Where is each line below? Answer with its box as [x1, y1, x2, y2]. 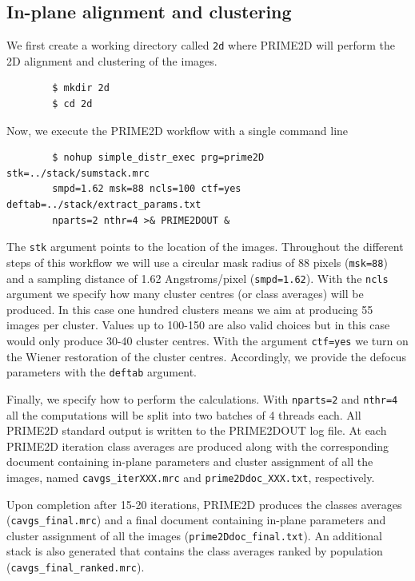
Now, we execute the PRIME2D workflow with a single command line [6, 121, 349, 138]
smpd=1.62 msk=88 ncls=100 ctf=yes [52, 183, 241, 195]
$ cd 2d [52, 98, 93, 110]
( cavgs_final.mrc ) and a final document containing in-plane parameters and [6, 511, 386, 528]
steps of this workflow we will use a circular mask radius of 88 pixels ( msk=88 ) [6, 253, 388, 270]
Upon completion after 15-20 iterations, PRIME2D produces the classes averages [6, 495, 402, 512]
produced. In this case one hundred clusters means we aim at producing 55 [6, 300, 373, 317]
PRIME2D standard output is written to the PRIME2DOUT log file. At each [6, 422, 387, 439]
